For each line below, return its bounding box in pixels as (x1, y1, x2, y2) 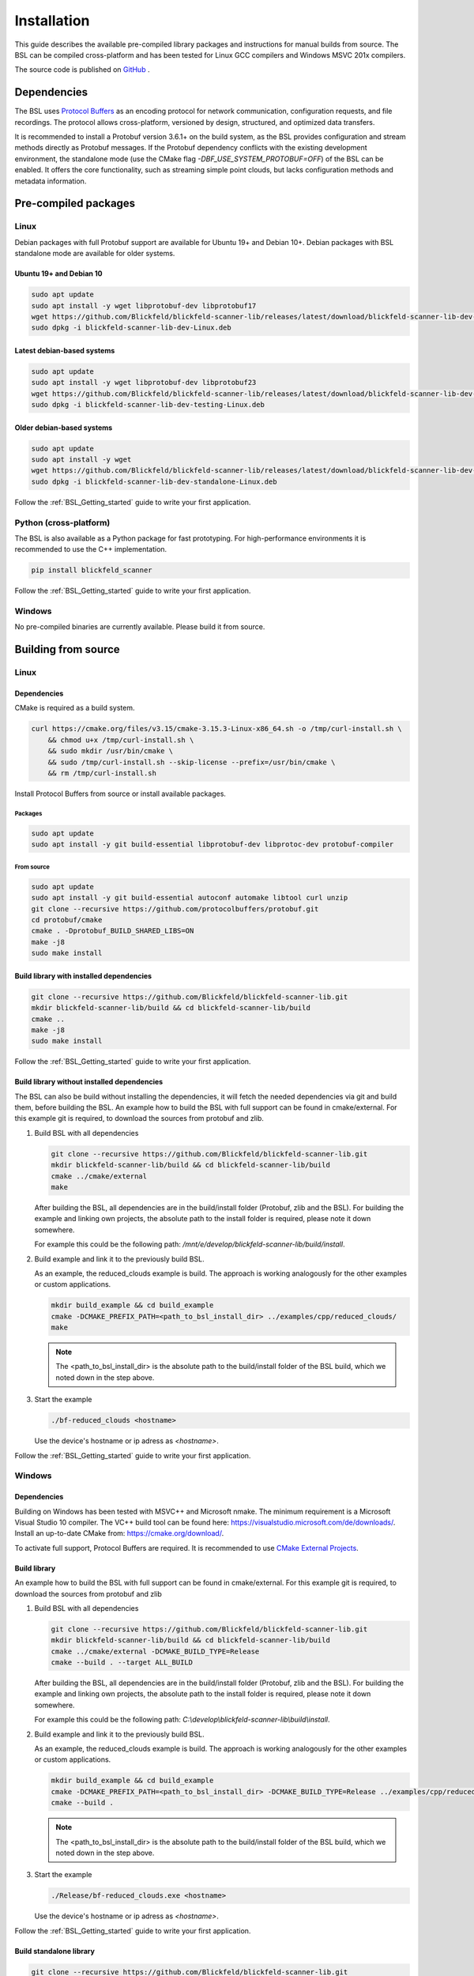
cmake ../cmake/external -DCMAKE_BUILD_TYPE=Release (51, 1646, 260, 1656)
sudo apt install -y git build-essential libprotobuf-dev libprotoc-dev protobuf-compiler (31, 840, 394, 849)
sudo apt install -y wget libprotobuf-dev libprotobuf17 (31, 301, 257, 310)
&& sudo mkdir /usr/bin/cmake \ (47, 747, 174, 756)
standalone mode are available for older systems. (14, 249, 175, 258)
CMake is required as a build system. (14, 703, 135, 713)
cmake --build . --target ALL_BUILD (51, 1658, 194, 1667)
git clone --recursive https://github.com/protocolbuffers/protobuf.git (31, 904, 319, 913)
